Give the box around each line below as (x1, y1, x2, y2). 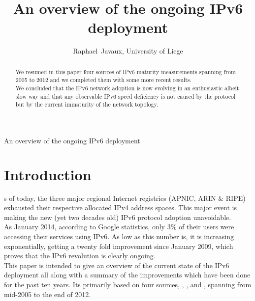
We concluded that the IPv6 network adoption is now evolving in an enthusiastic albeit (15, 84, 239, 92)
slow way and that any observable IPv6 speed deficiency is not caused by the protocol (15, 92, 236, 100)
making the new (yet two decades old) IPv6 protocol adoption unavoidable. (4, 212, 231, 222)
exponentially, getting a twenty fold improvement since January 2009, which (4, 241, 233, 251)
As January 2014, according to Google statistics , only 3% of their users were (4, 221, 234, 232)
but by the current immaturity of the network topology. (15, 100, 159, 109)
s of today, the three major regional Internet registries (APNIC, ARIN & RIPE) (4, 192, 246, 203)
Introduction (4, 164, 92, 184)
